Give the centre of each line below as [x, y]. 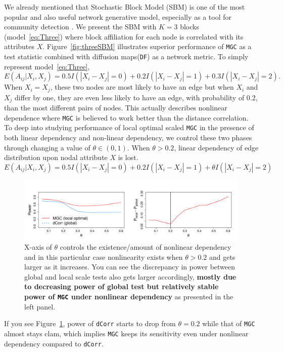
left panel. [40, 306]
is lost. [128, 157]
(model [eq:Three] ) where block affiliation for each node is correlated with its [124, 36]
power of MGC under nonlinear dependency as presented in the [129, 297]
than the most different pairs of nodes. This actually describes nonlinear [116, 108]
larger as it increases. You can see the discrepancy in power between [130, 267]
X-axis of [38, 247]
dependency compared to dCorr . [54, 343]
